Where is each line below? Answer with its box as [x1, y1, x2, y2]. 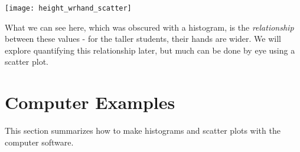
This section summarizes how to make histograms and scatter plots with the [5, 124, 281, 137]
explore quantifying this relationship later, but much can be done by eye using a [5, 44, 295, 56]
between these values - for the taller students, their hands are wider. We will [5, 32, 281, 45]
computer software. [5, 136, 74, 148]
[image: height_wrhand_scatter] [5, 4, 132, 12]
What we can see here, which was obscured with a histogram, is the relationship [5, 21, 294, 33]
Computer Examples [5, 90, 175, 114]
